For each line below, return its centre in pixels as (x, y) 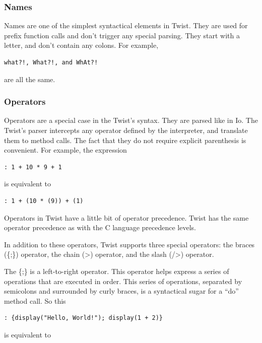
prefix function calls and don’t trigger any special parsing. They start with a (122, 35)
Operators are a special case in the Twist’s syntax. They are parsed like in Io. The (131, 120)
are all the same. (30, 79)
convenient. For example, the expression (65, 150)
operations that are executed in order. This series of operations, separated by (123, 281)
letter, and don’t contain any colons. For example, (81, 45)
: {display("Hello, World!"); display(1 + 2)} (83, 318)
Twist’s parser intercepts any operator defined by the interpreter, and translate (126, 130)
